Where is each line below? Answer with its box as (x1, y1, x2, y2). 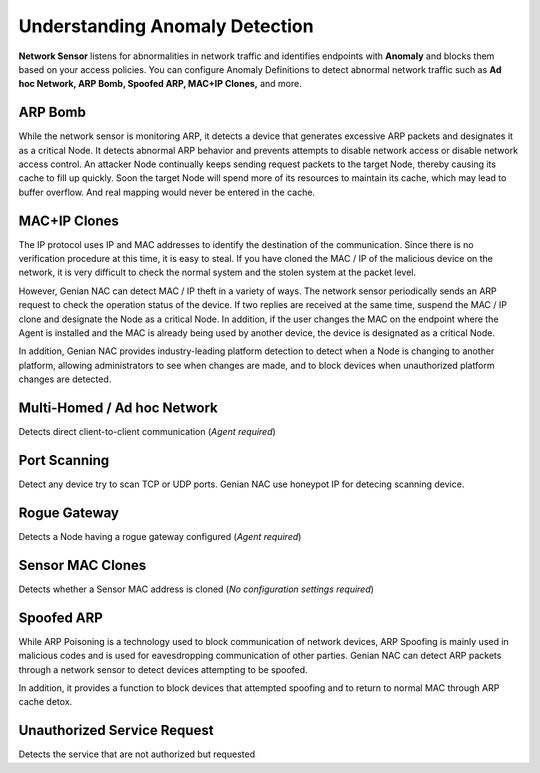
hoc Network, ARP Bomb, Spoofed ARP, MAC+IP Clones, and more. (18, 78, 302, 90)
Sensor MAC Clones (18, 556, 147, 574)
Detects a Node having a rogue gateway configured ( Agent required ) (18, 530, 302, 542)
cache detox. (18, 696, 73, 708)
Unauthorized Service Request (18, 722, 214, 739)
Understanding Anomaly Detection (18, 15, 314, 37)
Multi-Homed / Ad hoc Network (18, 400, 219, 417)
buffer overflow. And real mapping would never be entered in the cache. (18, 186, 315, 198)
